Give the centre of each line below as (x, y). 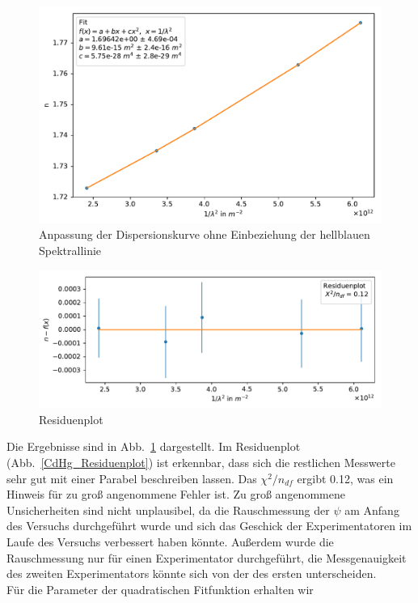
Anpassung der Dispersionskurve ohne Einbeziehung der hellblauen (205, 234)
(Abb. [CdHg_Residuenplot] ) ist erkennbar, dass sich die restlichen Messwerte (201, 463)
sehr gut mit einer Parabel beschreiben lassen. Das (132, 478)
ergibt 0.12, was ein (345, 478)
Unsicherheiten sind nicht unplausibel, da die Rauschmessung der (168, 510)
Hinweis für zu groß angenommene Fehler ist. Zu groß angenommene (176, 494)
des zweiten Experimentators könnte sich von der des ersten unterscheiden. (192, 573)
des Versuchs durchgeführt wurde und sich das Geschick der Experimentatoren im (209, 526)
